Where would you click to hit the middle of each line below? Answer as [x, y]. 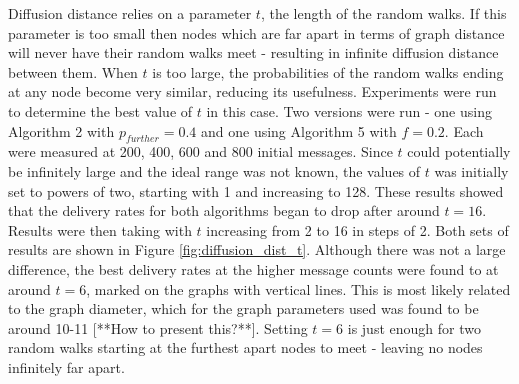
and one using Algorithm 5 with [298, 130]
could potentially [459, 151]
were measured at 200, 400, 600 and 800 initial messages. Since [200, 151]
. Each [464, 130]
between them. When [73, 71]
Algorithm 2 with [61, 130]
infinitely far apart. [66, 366]
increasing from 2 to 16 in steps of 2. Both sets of [357, 229]
